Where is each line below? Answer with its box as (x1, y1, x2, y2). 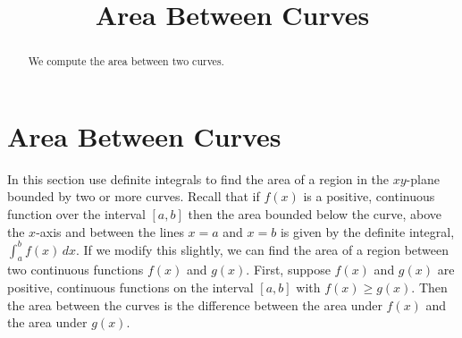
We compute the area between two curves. (28, 54, 224, 69)
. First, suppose (246, 260, 331, 279)
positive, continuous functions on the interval (7, 278, 254, 297)
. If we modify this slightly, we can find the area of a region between (75, 240, 449, 258)
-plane (406, 169, 440, 188)
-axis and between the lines (36, 222, 184, 241)
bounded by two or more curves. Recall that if (7, 187, 260, 206)
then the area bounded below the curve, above (188, 204, 442, 223)
